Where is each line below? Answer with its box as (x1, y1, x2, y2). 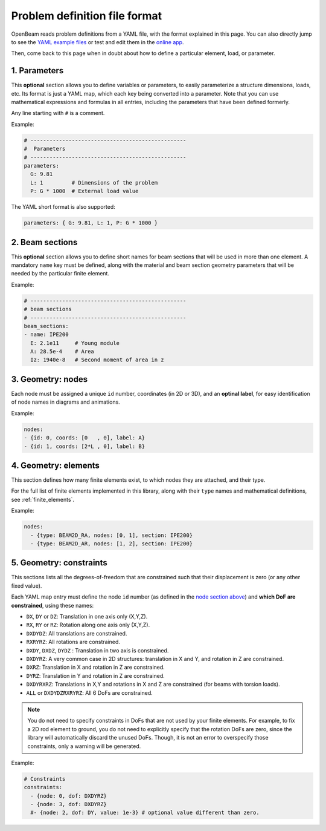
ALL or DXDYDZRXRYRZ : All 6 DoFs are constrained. (26, 689, 153, 696)
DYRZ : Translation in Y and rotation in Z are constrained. (26, 672, 165, 679)
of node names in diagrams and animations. (11, 398, 120, 406)
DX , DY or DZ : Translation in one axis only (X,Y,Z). (26, 613, 148, 620)
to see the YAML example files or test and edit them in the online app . (11, 38, 184, 45)
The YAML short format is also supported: (11, 203, 116, 211)
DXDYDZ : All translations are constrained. (26, 629, 127, 637)
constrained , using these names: (11, 602, 94, 609)
